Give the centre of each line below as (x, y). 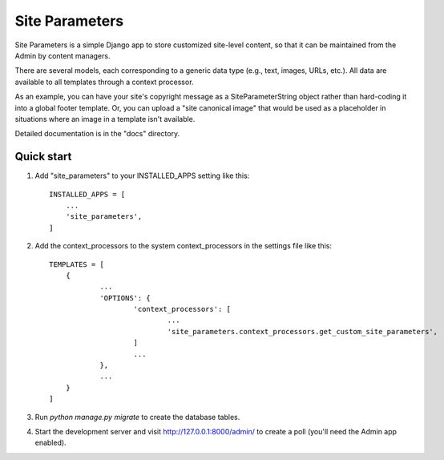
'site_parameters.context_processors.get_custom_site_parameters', (303, 331)
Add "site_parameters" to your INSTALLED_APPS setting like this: (142, 176)
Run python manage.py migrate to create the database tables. (137, 417)
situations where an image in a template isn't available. (105, 119)
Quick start (43, 157)
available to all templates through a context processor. (104, 82)
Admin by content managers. (63, 55)
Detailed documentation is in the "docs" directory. (97, 134)
